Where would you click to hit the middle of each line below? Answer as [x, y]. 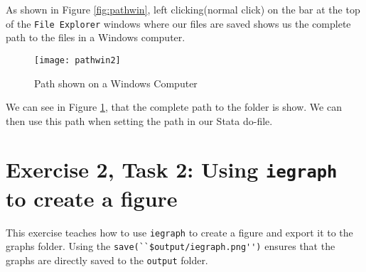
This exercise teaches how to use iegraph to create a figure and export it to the [179, 232]
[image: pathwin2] [77, 60]
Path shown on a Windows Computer [116, 83]
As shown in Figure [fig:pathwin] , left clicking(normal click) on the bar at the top [183, 9]
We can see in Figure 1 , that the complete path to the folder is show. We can [174, 107]
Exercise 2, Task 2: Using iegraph [172, 169]
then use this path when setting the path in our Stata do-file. [139, 120]
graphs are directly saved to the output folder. [107, 260]
